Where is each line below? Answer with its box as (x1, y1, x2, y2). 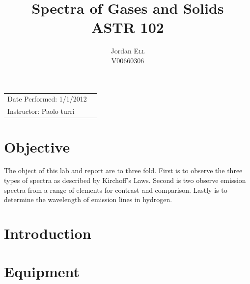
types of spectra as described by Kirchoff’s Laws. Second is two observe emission (4, 175, 246, 185)
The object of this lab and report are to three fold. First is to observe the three (4, 165, 243, 176)
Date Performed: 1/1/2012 (7, 94, 87, 104)
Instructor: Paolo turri (7, 106, 75, 116)
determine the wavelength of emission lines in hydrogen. (4, 194, 172, 205)
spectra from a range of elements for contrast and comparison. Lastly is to (4, 184, 227, 195)
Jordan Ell (111, 46, 145, 56)
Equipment (4, 261, 80, 282)
